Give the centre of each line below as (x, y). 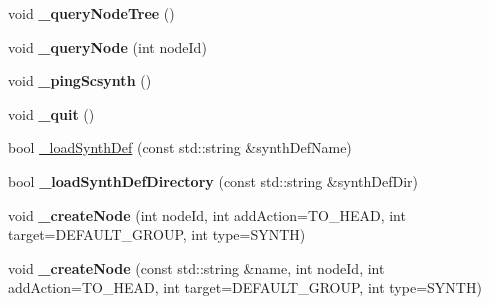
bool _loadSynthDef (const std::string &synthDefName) (180, 147)
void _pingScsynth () (80, 80)
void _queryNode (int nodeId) (107, 46)
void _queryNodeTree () (91, 13)
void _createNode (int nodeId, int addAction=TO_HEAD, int (207, 214)
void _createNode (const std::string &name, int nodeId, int (196, 267)
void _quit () (51, 113)
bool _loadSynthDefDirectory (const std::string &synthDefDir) (213, 180)
